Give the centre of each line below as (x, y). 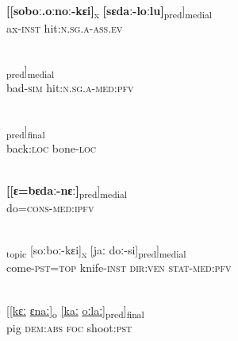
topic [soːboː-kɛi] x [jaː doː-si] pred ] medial (96, 251)
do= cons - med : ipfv (50, 208)
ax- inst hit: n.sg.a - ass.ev (65, 28)
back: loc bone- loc (51, 147)
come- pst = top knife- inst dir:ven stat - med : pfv (119, 267)
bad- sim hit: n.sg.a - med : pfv (70, 88)
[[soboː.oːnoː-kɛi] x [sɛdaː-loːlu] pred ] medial (109, 12)
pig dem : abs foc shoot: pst (69, 327)
